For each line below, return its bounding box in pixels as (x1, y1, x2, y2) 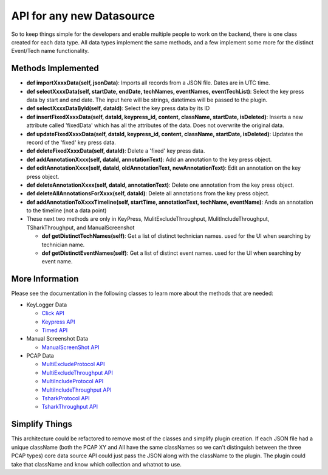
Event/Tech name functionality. (11, 47, 89, 55)
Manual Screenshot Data (26, 335, 88, 342)
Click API (41, 310, 64, 317)
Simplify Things (11, 419, 73, 429)
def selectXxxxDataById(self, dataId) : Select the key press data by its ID (26, 105, 210, 112)
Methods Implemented (11, 63, 100, 74)
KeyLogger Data (26, 301, 67, 308)
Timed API (41, 326, 68, 334)
